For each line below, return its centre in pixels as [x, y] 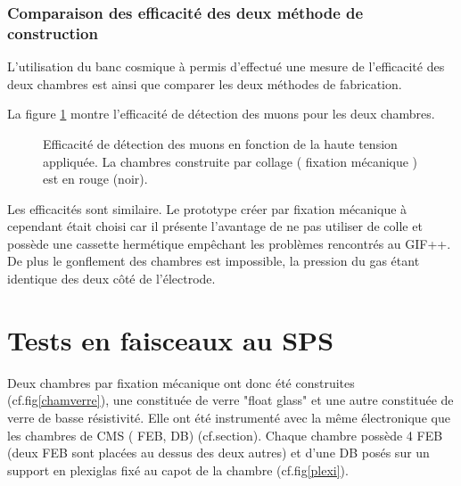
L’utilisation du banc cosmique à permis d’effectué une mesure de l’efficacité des [226, 66]
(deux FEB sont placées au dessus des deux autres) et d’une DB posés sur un [218, 453]
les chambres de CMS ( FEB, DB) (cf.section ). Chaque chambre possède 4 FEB [225, 435]
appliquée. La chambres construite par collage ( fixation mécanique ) [230, 161]
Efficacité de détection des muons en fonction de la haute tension [220, 143]
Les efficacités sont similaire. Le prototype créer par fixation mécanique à [207, 208]
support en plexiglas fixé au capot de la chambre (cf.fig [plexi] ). [178, 470]
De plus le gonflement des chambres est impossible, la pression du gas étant [214, 261]
